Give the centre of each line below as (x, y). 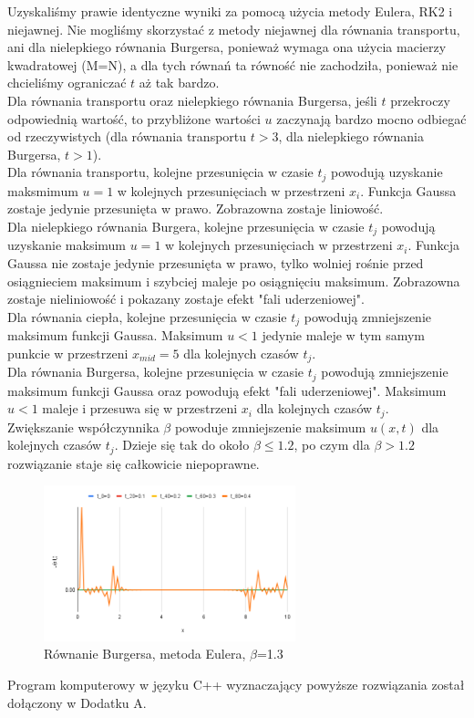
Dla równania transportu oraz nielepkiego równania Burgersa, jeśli (192, 100)
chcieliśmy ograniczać (67, 83)
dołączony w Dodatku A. (77, 702)
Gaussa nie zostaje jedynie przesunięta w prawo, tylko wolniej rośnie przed (216, 263)
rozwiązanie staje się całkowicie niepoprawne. (134, 463)
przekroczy (420, 100)
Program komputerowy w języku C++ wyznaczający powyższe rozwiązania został (236, 685)
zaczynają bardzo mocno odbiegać (371, 118)
